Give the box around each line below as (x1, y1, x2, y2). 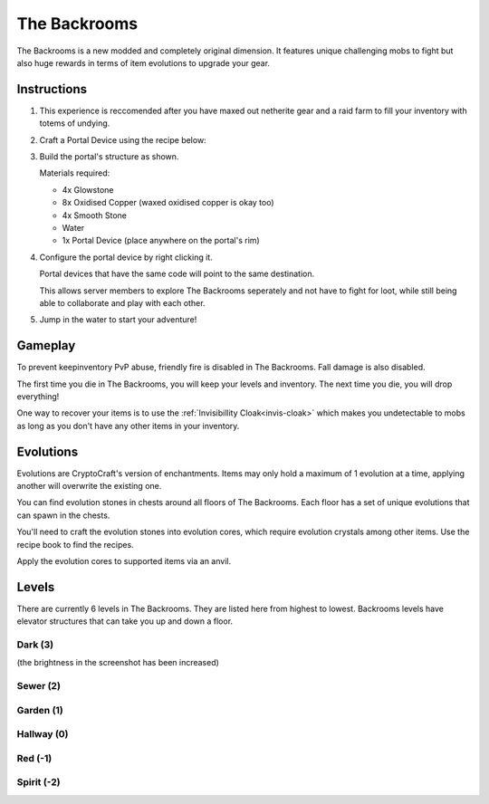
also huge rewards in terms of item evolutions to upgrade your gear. (16, 57, 271, 68)
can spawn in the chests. (16, 510, 110, 521)
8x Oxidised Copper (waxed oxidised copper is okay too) (62, 197, 275, 208)
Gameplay (16, 338, 76, 353)
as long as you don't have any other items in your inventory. (16, 420, 240, 431)
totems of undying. (39, 118, 110, 129)
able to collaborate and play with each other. (39, 297, 206, 308)
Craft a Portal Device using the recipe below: (39, 134, 207, 145)
